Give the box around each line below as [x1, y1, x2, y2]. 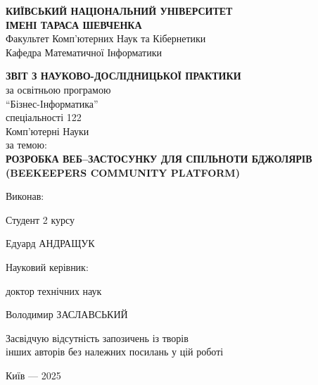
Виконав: [6, 189, 44, 203]
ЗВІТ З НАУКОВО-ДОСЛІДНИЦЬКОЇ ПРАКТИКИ [6, 68, 241, 83]
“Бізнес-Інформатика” [6, 96, 98, 111]
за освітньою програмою [6, 82, 111, 96]
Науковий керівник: [6, 259, 89, 274]
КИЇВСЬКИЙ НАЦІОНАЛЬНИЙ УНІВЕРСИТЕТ [6, 4, 233, 18]
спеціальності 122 [6, 110, 82, 125]
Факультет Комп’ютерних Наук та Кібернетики [6, 31, 206, 46]
